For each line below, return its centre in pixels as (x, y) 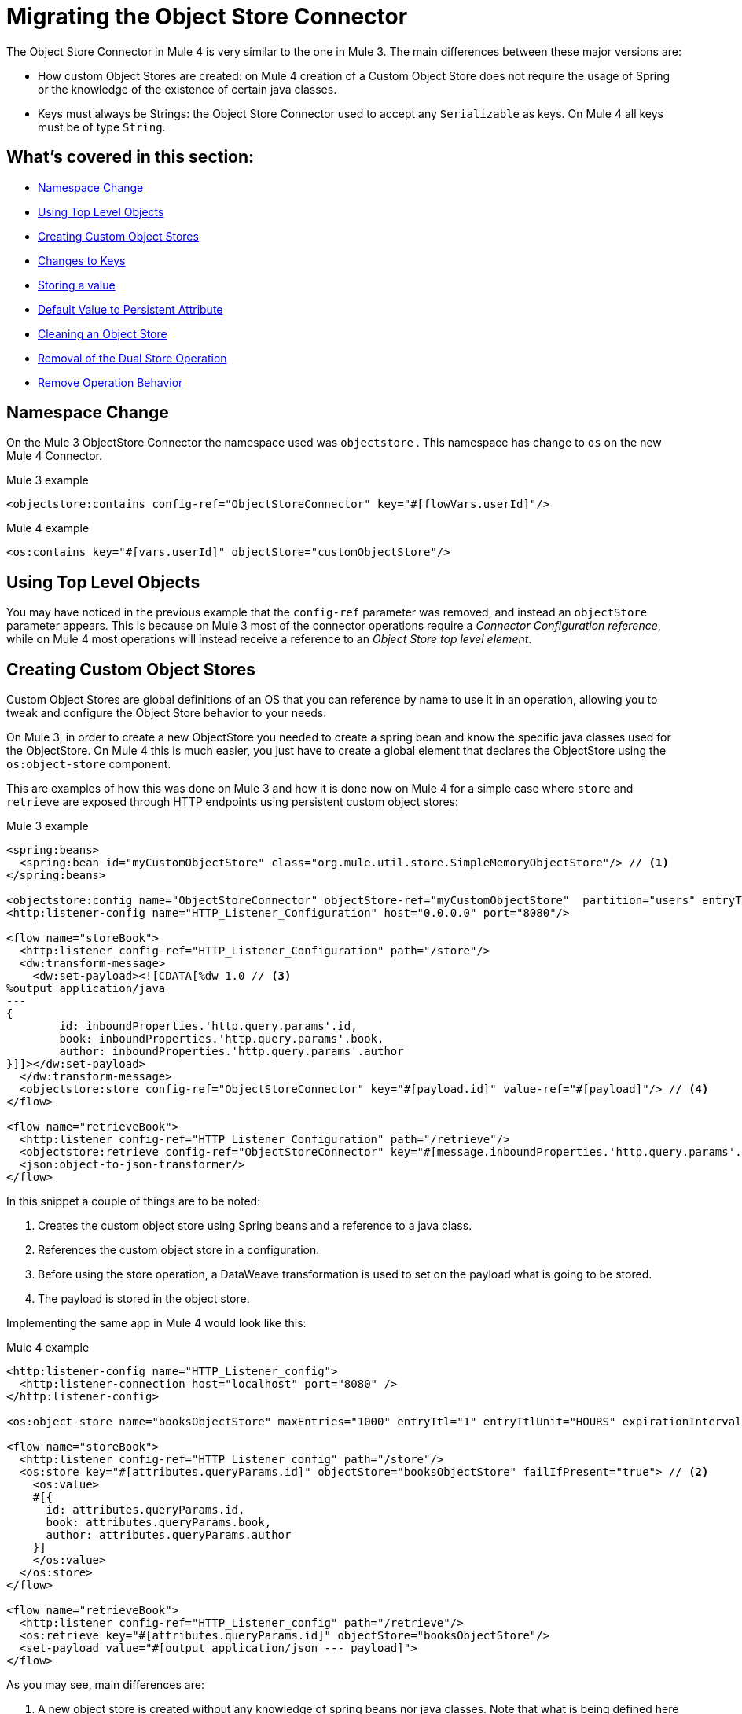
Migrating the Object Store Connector (207, 17)
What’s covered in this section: (130, 157)
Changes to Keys (82, 260)
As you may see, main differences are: (105, 1685)
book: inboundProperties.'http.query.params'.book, (222, 1039)
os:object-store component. (89, 764)
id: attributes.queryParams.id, (145, 1510)
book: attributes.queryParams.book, (159, 1523)
